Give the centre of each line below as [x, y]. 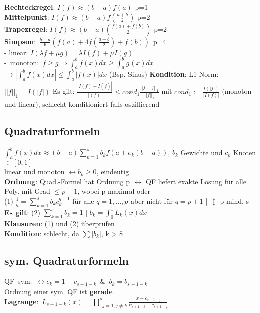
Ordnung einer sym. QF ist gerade [58, 291]
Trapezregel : [26, 28]
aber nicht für [152, 200]
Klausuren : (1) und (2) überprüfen [59, 223]
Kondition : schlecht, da [42, 233]
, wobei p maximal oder [114, 191]
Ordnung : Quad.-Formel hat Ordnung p [67, 181]
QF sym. [18, 281]
